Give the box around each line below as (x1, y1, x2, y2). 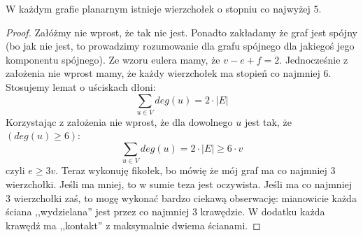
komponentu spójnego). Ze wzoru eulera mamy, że (6, 52, 220, 66)
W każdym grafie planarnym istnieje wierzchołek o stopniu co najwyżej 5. (6, 1, 322, 15)
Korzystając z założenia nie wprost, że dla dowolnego (6, 114, 233, 129)
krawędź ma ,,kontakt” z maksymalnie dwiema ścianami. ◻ (6, 217, 261, 232)
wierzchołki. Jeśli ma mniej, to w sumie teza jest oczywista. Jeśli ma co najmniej (6, 177, 353, 191)
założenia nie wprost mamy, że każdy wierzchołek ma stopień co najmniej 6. (6, 66, 332, 80)
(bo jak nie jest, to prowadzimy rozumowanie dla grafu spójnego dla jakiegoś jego (6, 38, 355, 53)
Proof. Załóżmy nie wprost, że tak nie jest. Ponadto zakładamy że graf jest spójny (6, 24, 358, 39)
